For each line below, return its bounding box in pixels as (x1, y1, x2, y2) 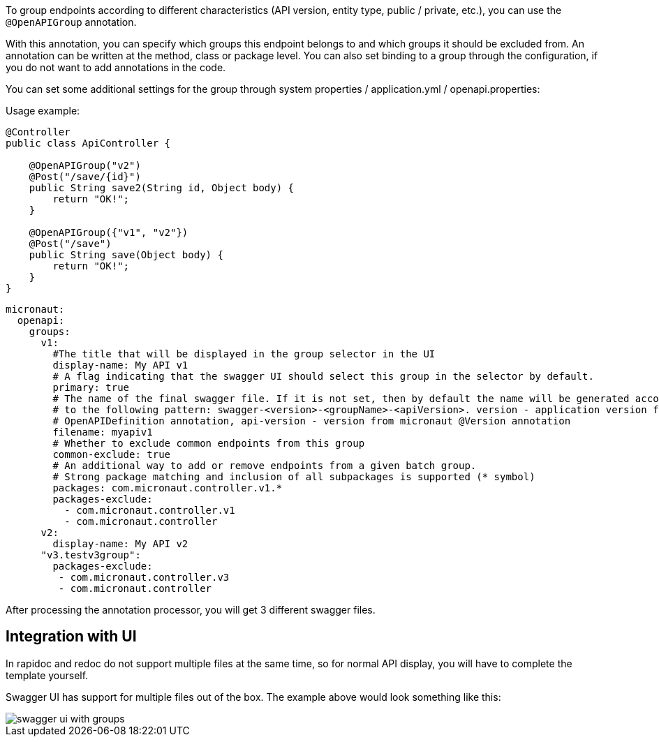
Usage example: (6, 105, 80, 117)
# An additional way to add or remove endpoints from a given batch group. (52, 460, 477, 471)
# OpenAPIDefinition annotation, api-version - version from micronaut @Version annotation (52, 415, 571, 426)
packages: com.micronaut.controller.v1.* (52, 482, 283, 494)
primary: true (52, 382, 130, 393)
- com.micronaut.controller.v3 (58, 572, 230, 583)
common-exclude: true (52, 449, 171, 460)
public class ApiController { (6, 138, 171, 149)
